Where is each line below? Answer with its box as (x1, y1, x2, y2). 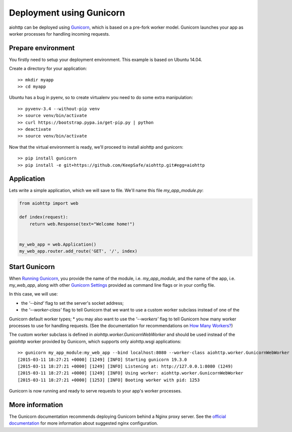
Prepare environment (9, 44, 75, 52)
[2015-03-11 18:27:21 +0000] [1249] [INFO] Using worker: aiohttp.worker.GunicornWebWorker (18, 371, 243, 376)
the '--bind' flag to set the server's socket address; (21, 300, 124, 306)
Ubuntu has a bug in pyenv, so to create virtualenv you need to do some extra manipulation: (9, 95, 193, 100)
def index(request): (19, 215, 68, 220)
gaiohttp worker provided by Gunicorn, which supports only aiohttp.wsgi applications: (9, 338, 182, 344)
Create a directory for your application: (9, 66, 87, 72)
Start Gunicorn (9, 262, 55, 271)
